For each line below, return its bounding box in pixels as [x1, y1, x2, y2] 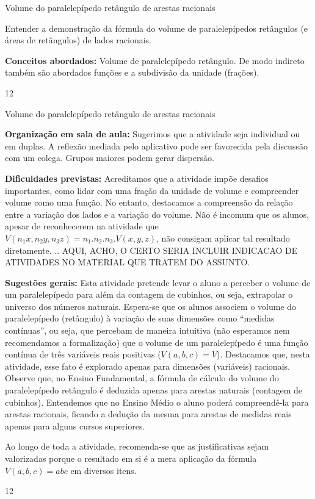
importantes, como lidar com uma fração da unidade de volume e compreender [5, 184, 299, 196]
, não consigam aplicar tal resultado [156, 231, 290, 244]
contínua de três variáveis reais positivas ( [5, 348, 161, 361]
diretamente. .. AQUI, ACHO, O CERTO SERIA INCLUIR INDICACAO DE [5, 243, 298, 256]
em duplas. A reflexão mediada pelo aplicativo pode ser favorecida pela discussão [5, 139, 308, 152]
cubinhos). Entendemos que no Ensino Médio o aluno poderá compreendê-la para [5, 395, 309, 408]
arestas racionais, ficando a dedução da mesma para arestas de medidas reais [5, 407, 292, 420]
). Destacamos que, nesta [217, 348, 310, 361]
